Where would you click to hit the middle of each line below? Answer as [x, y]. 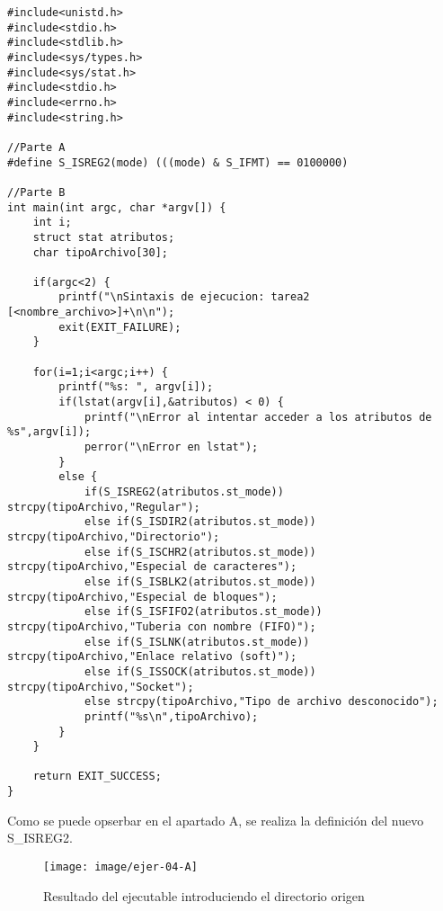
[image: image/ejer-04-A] [120, 866]
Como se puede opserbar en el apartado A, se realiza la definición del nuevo [216, 820]
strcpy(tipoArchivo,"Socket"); [101, 687]
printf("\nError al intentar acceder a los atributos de [258, 417]
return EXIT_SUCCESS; [97, 777]
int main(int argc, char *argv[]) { [117, 207]
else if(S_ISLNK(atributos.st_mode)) [197, 642]
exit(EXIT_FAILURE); [120, 327]
